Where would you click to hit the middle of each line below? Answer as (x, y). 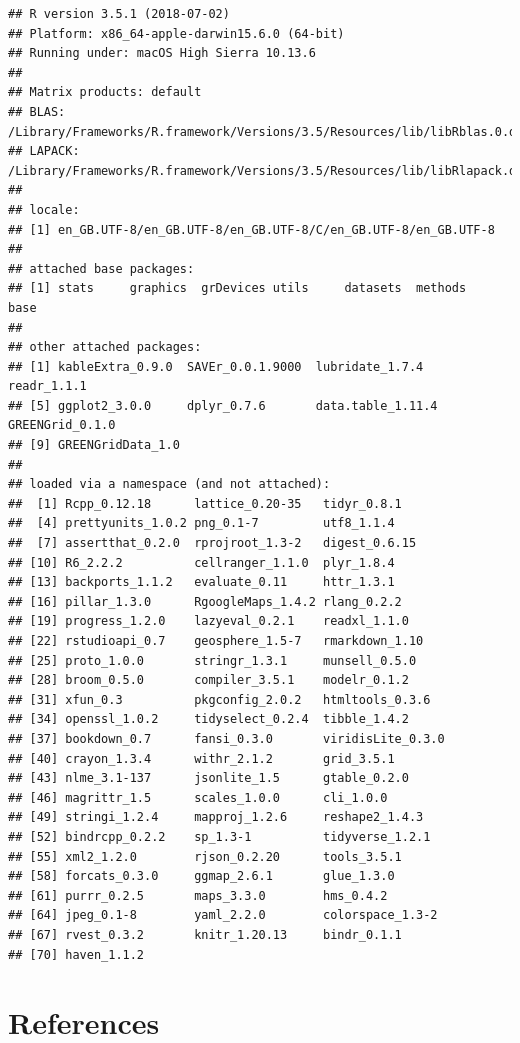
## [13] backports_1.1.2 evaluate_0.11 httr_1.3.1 (201, 582)
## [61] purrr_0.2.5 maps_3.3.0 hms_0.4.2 (198, 895)
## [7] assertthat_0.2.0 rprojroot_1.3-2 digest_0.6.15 (212, 543)
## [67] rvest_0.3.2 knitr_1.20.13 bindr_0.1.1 (205, 934)
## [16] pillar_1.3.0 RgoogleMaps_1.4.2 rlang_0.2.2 (205, 601)
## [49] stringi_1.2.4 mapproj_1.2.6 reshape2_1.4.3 (216, 817)
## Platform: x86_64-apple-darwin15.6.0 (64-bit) (176, 33)
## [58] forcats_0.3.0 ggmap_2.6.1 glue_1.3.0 (201, 876)
